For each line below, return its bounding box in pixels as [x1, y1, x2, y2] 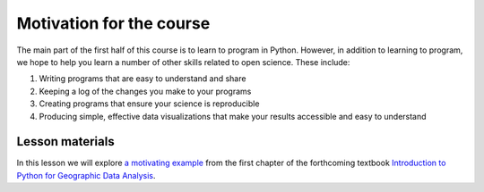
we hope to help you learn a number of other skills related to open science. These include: [16, 56, 350, 67]
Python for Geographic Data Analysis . [16, 170, 156, 180]
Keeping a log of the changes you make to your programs [39, 86, 252, 96]
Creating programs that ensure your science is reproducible [39, 98, 260, 109]
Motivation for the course [16, 13, 211, 33]
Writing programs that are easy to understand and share [39, 73, 246, 84]
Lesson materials [16, 134, 116, 149]
